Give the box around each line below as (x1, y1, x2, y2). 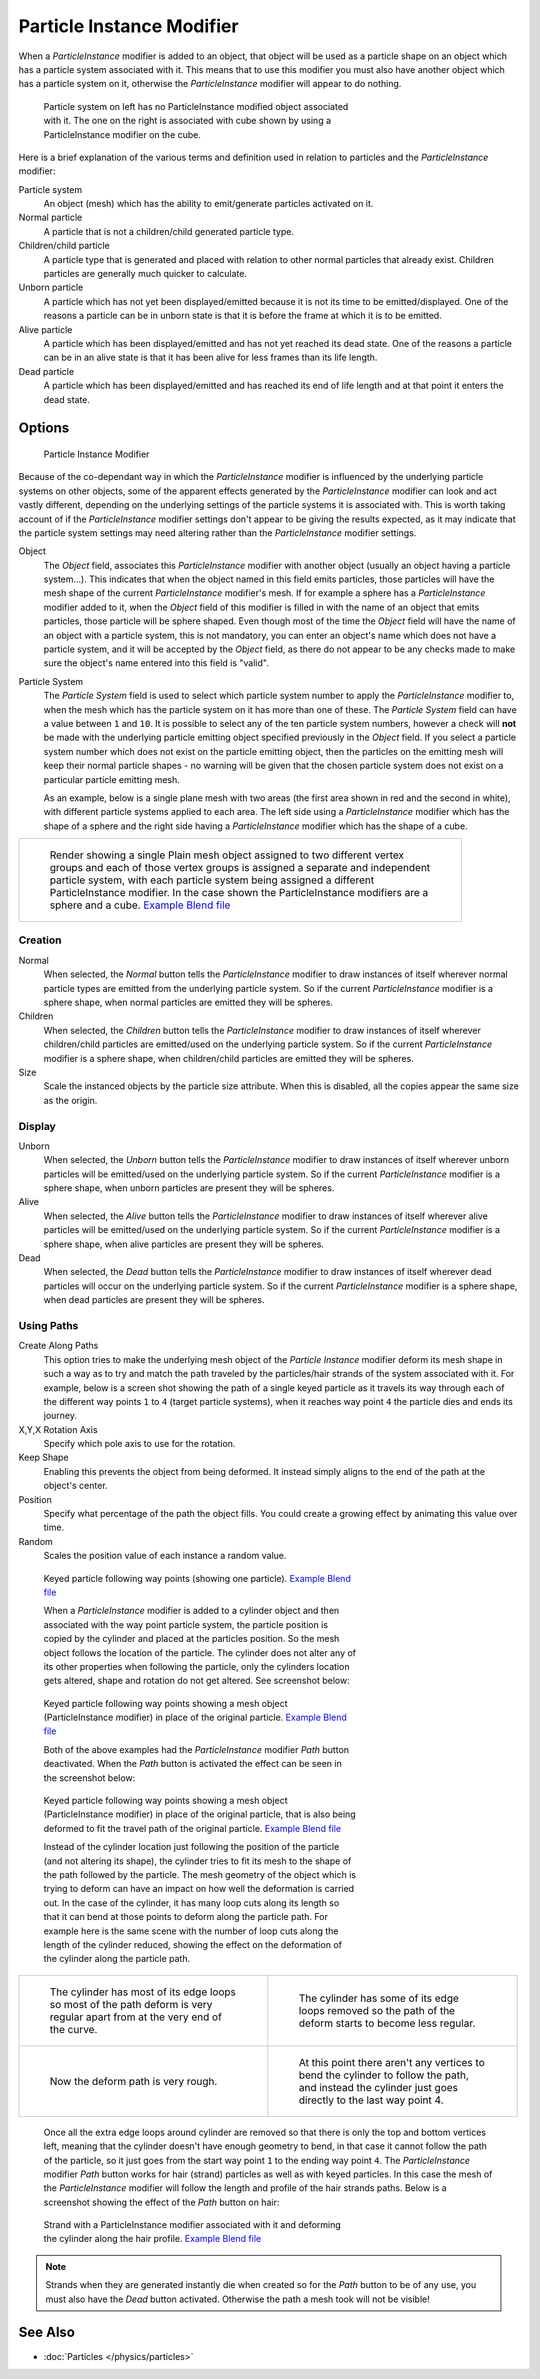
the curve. (49, 2022, 98, 2036)
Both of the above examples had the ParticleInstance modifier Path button (43, 1743, 350, 1755)
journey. (43, 1410, 77, 1422)
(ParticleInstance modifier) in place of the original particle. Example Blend (43, 1711, 347, 1724)
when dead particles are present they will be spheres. (43, 1294, 265, 1306)
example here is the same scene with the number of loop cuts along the (43, 1925, 339, 1937)
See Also (18, 2324, 75, 2341)
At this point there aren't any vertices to (298, 2055, 485, 2069)
